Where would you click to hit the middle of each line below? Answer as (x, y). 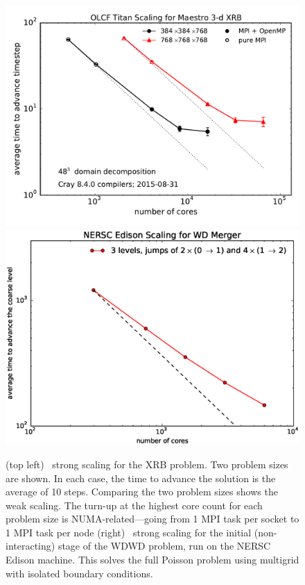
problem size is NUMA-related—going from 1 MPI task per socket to (152, 519)
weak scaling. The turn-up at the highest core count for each (134, 505)
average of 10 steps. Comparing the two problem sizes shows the (142, 492)
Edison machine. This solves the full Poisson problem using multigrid (152, 560)
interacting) (31, 546)
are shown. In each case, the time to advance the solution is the (141, 478)
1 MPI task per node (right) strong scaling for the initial (129, 532)
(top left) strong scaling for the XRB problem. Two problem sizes (147, 464)
